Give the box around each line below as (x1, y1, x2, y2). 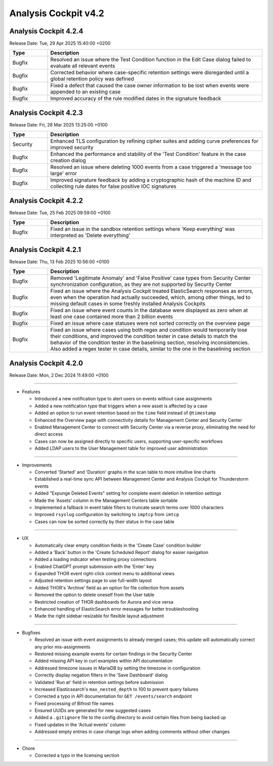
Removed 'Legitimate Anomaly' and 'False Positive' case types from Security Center (50, 275, 251, 282)
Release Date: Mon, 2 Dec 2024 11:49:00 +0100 (9, 372, 109, 378)
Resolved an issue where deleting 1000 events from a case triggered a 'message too (50, 163, 252, 171)
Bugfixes (22, 629, 40, 635)
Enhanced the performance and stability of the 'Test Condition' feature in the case (50, 151, 246, 158)
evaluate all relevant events (50, 62, 116, 69)
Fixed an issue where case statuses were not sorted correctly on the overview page (50, 320, 250, 327)
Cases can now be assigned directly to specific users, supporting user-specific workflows (34, 438, 223, 444)
